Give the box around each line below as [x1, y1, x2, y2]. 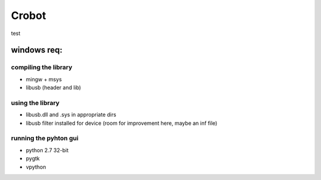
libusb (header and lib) [26, 84, 81, 91]
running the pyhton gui [11, 134, 78, 143]
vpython [26, 163, 46, 170]
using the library [11, 99, 59, 107]
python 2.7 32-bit [26, 146, 69, 154]
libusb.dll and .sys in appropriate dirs [26, 111, 117, 118]
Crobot [11, 9, 46, 22]
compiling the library [11, 63, 73, 71]
